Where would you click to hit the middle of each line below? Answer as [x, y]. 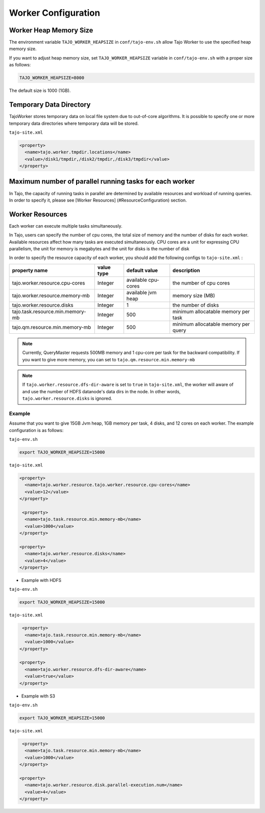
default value [142, 270]
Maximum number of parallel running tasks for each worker [102, 182]
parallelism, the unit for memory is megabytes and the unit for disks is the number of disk [99, 249]
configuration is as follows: [36, 430]
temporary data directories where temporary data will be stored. [74, 123]
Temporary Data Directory [50, 105]
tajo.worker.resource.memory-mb [51, 295]
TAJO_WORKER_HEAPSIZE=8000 [52, 78]
